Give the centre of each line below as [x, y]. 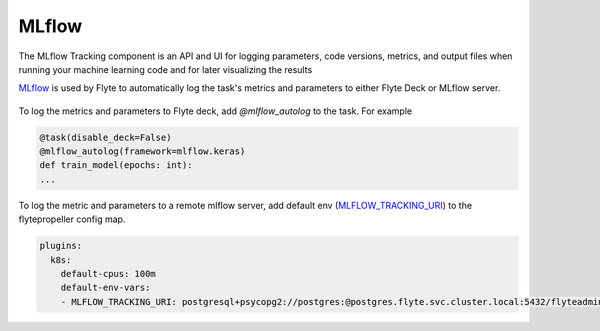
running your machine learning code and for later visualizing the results [165, 69]
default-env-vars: [105, 288]
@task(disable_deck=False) [105, 137]
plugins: [61, 246]
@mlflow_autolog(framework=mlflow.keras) [142, 151]
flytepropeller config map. [72, 219]
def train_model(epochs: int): [116, 165]
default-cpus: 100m [108, 274]
